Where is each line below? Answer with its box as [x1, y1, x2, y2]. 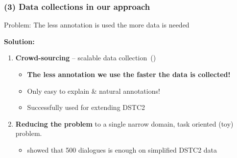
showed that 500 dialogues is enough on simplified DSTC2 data [27, 144, 217, 155]
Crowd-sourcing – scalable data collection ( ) [15, 53, 156, 63]
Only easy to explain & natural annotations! [27, 85, 160, 96]
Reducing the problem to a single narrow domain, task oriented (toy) [15, 118, 234, 129]
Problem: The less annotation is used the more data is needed [4, 20, 190, 30]
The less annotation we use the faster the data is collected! [27, 69, 231, 79]
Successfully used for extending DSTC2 [27, 102, 145, 112]
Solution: [4, 36, 35, 46]
